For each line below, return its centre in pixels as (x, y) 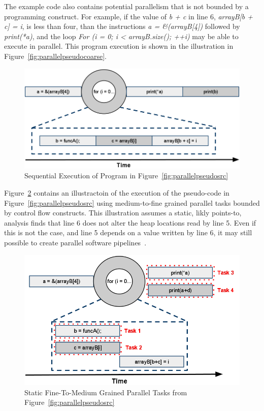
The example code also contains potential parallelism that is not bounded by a (126, 6)
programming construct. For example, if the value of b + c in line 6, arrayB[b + (128, 16)
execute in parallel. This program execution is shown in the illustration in (119, 46)
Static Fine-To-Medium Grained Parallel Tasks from (106, 392)
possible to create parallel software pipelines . (75, 243)
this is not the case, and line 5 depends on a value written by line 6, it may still (128, 232)
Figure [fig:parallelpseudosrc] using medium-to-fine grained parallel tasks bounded (132, 202)
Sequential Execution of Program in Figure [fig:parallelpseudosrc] (126, 176)
